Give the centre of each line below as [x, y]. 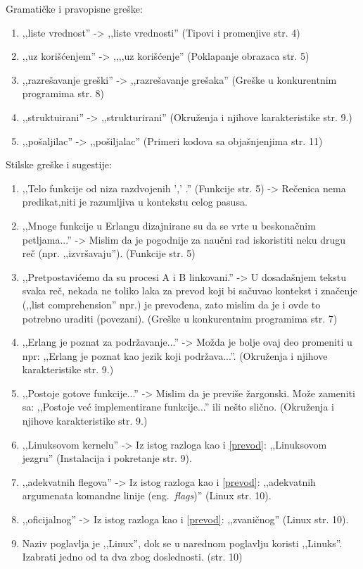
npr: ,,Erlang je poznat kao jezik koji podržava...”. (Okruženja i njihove [175, 355]
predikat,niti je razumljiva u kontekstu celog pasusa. [135, 202]
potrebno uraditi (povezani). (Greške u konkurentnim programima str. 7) [180, 318]
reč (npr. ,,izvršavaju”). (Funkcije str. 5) [109, 253]
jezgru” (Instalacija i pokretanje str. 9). [107, 458]
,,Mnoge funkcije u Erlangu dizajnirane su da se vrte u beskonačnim [169, 225]
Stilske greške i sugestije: [59, 164]
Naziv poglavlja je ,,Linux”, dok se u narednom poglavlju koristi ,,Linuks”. [182, 543]
